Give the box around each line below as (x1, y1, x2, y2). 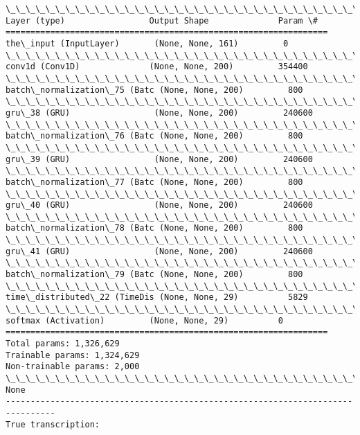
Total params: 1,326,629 (6, 339, 120, 349)
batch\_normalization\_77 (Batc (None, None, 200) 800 (6, 177, 303, 187)
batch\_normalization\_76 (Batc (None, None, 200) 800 (6, 131, 303, 141)
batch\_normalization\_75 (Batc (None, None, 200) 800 (6, 85, 303, 95)
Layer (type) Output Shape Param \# (6, 15, 318, 26)
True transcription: (6, 419, 100, 429)
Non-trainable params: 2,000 (6, 362, 140, 372)
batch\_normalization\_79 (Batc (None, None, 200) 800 (6, 269, 303, 280)
